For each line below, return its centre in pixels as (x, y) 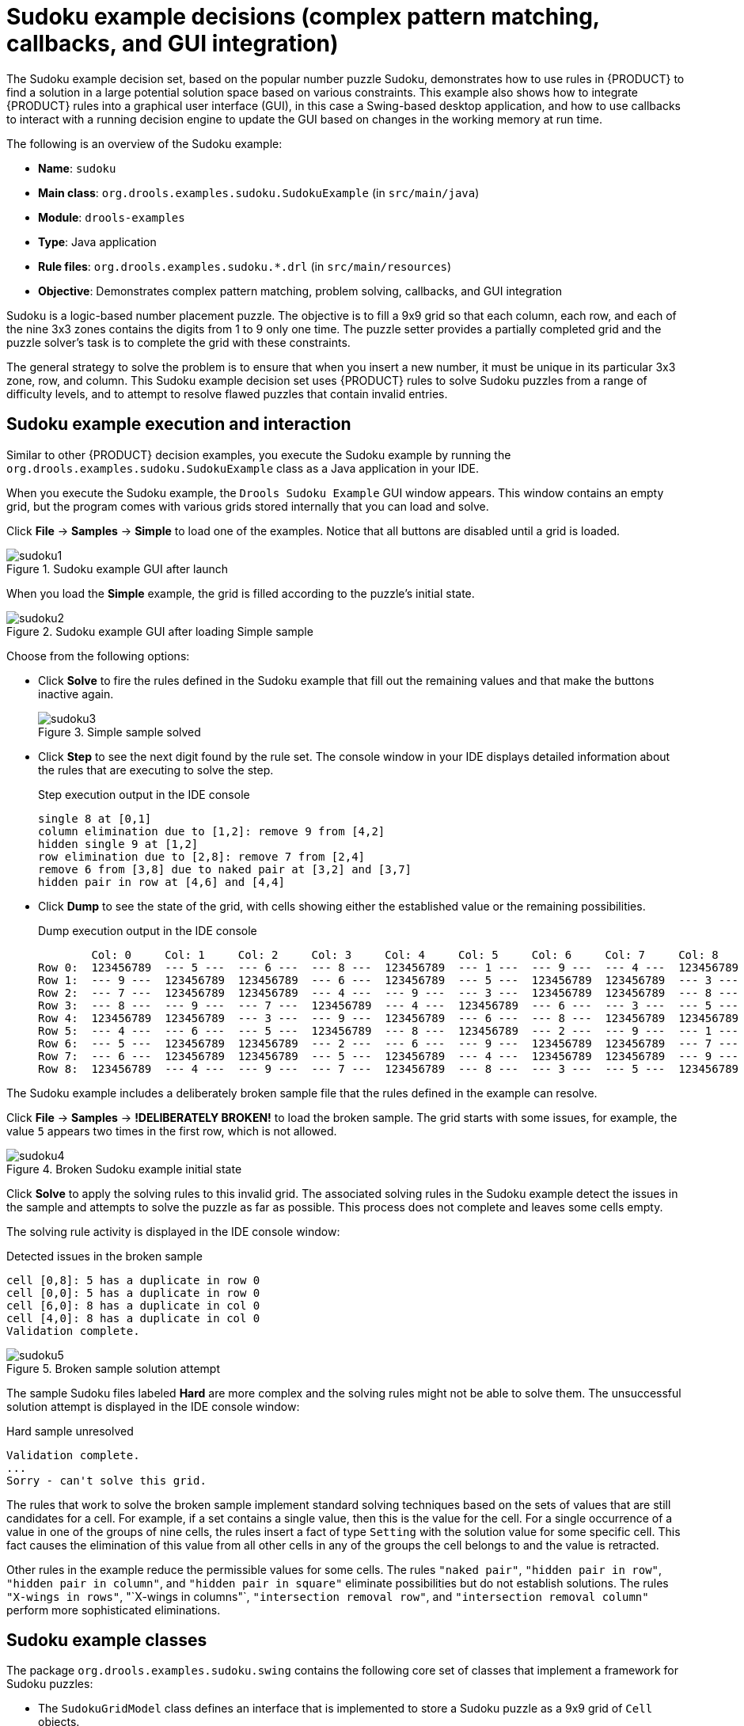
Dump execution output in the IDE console (148, 930)
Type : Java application (97, 241)
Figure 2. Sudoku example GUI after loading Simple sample (160, 631)
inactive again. (76, 694)
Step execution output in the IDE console (144, 794)
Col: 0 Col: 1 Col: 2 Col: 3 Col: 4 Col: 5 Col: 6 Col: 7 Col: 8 (405, 954)
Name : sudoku (77, 168)
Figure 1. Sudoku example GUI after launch (118, 568)
